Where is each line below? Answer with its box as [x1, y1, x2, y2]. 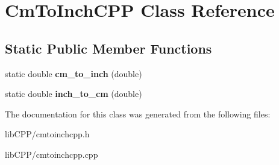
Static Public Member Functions [5, 39, 212, 57]
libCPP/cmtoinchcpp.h [5, 128, 90, 140]
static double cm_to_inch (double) [5, 67, 142, 79]
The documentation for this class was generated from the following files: [5, 107, 271, 120]
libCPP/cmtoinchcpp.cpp [5, 148, 98, 160]
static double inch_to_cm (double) [5, 87, 142, 100]
